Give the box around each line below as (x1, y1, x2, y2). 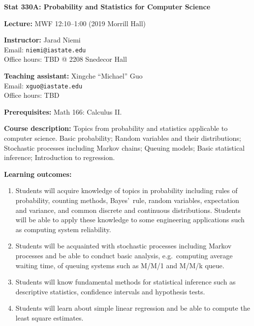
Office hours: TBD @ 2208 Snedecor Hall (4, 54, 127, 64)
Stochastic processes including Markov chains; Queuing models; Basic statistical (4, 142, 245, 153)
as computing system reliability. (15, 224, 111, 234)
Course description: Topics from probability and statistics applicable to (4, 123, 228, 133)
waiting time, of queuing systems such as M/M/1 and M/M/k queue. (15, 260, 224, 270)
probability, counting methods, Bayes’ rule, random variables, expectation (15, 195, 239, 205)
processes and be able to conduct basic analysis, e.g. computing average (15, 250, 233, 260)
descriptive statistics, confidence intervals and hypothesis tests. (15, 286, 205, 296)
